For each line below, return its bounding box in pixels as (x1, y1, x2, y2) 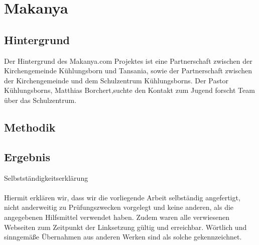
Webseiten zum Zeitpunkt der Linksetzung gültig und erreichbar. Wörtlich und (4, 221, 247, 232)
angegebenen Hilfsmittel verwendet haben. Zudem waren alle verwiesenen (4, 211, 230, 222)
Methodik (4, 119, 56, 135)
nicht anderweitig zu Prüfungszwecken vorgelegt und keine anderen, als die (4, 202, 234, 212)
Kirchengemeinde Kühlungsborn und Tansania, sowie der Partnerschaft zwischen (4, 65, 252, 76)
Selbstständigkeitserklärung (4, 172, 88, 183)
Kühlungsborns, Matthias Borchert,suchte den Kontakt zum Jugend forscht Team (4, 85, 255, 95)
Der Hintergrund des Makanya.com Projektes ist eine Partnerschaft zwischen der (4, 55, 252, 66)
